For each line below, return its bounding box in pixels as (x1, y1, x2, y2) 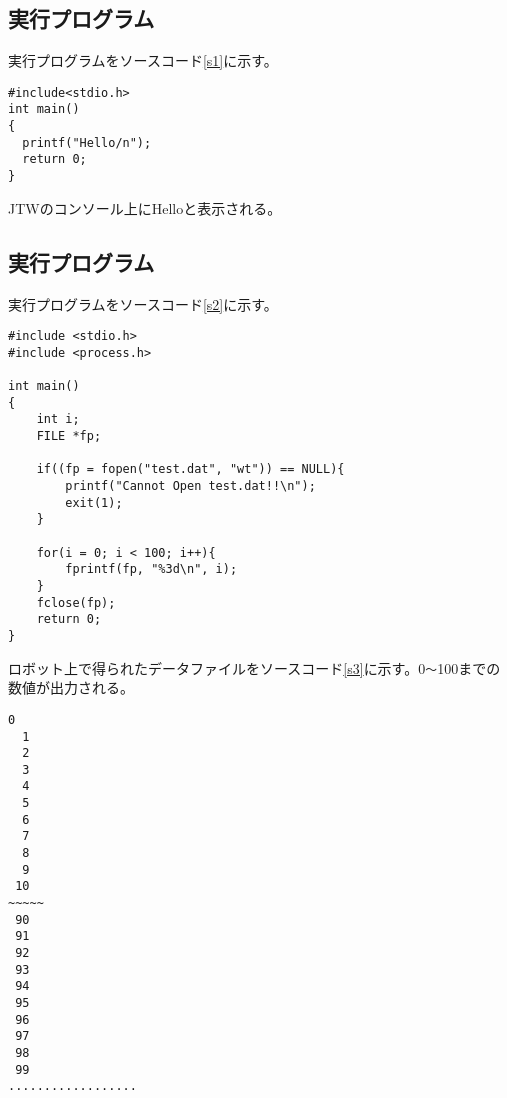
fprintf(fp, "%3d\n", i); (65, 562, 238, 577)
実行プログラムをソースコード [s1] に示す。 (8, 50, 278, 71)
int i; (36, 412, 80, 427)
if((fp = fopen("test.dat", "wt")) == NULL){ (36, 462, 345, 477)
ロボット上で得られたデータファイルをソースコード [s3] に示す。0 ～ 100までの (8, 657, 501, 678)
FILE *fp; (36, 429, 102, 444)
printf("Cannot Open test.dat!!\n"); (65, 479, 316, 494)
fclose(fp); (36, 595, 116, 610)
